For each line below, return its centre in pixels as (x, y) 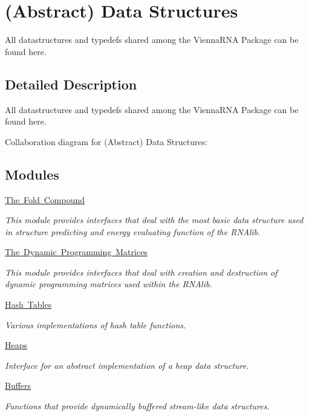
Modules (32, 174)
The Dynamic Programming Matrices (76, 252)
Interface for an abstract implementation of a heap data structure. (127, 365)
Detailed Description (71, 84)
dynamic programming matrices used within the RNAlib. (109, 284)
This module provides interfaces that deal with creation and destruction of (141, 272)
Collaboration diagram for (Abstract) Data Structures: (106, 141)
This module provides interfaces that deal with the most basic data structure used (154, 220)
